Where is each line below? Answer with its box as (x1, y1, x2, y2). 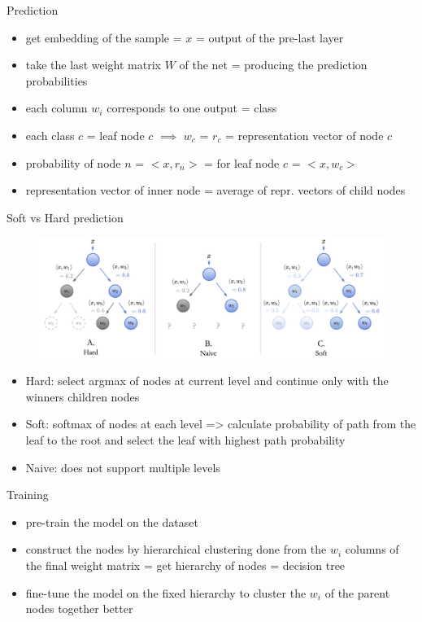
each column (25, 99, 88, 116)
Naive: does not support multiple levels (25, 458, 220, 475)
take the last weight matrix (25, 56, 161, 73)
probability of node (25, 154, 121, 171)
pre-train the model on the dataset (25, 513, 198, 530)
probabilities (25, 72, 88, 89)
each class (25, 126, 75, 143)
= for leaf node (204, 154, 280, 171)
